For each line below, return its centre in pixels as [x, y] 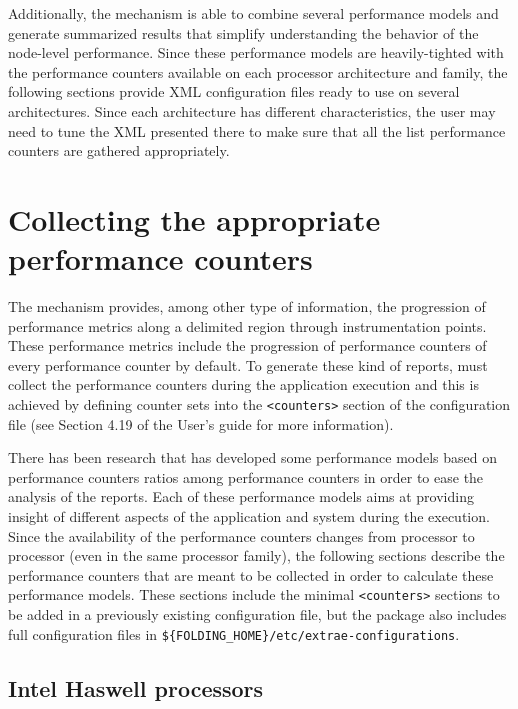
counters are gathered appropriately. [119, 150]
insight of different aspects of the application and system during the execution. [249, 516]
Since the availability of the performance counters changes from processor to [241, 535]
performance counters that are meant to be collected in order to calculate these [251, 574]
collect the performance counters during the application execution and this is [243, 384]
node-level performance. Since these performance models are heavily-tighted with [256, 52]
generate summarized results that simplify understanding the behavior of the [243, 32]
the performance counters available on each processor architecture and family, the [258, 71]
